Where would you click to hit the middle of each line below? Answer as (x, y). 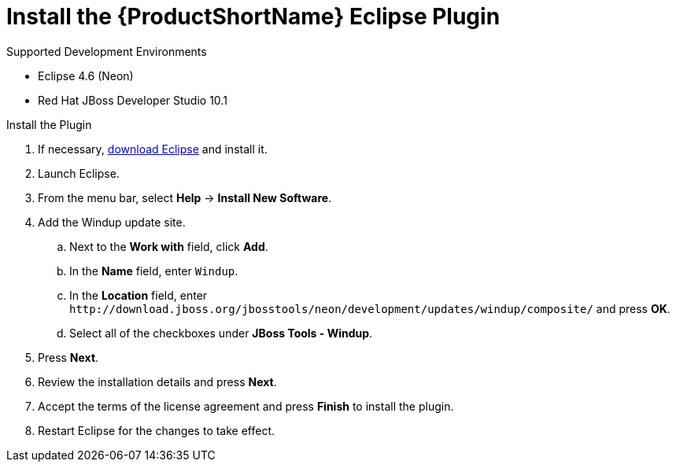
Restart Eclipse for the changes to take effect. (157, 430)
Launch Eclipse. (79, 173)
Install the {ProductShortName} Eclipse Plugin (253, 17)
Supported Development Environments (107, 51)
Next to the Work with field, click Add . (169, 246)
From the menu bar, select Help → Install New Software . (185, 197)
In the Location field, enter (139, 295)
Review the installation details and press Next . (157, 381)
